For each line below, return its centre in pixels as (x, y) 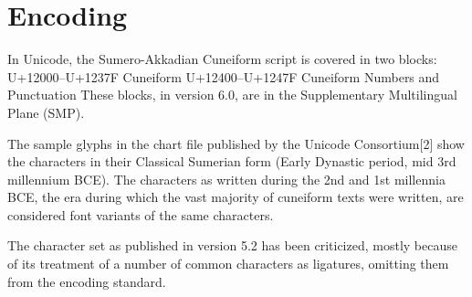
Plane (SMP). (46, 112)
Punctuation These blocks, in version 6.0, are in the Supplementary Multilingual (232, 95)
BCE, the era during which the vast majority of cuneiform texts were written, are (236, 197)
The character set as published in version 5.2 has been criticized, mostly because (232, 245)
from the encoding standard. (87, 281)
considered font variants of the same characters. (141, 214)
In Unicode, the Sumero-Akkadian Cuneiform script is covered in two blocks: (222, 59)
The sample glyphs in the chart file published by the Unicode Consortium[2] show (236, 143)
